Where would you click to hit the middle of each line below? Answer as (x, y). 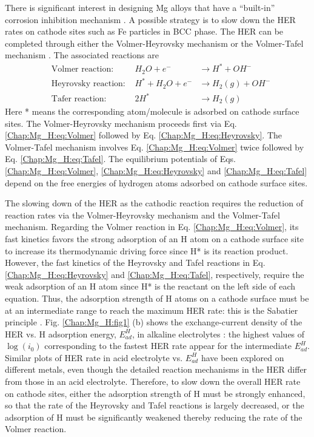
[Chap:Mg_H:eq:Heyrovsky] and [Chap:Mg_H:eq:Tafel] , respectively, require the (155, 274)
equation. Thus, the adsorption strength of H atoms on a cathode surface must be (157, 298)
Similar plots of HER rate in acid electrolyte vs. (94, 357)
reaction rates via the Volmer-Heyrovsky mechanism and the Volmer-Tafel (142, 215)
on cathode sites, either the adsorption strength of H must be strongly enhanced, (155, 393)
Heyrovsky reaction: (88, 84)
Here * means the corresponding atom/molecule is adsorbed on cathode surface (152, 111)
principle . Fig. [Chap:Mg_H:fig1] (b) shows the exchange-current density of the (154, 322)
